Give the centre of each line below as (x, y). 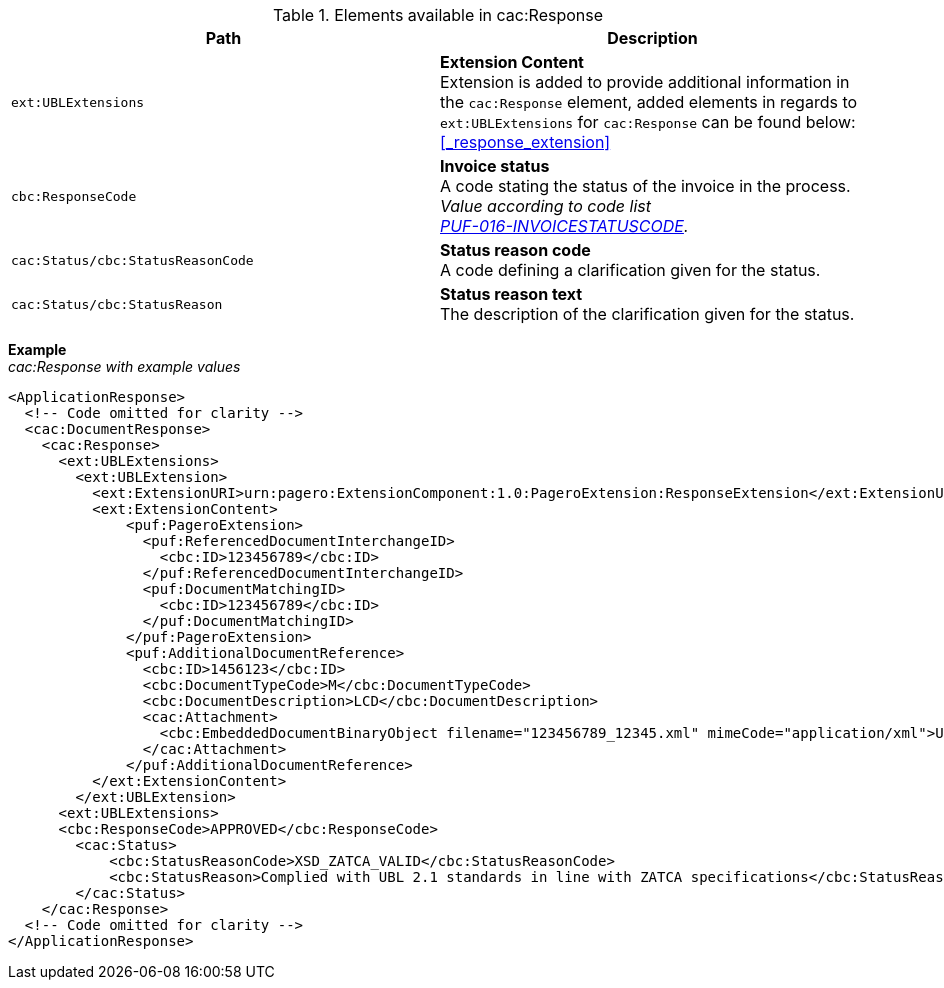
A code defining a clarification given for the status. (630, 270)
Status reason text (511, 294)
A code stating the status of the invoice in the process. (645, 186)
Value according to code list (545, 206)
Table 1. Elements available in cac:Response (438, 15)
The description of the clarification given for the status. (647, 314)
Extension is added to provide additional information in (645, 82)
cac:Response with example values (124, 366)
